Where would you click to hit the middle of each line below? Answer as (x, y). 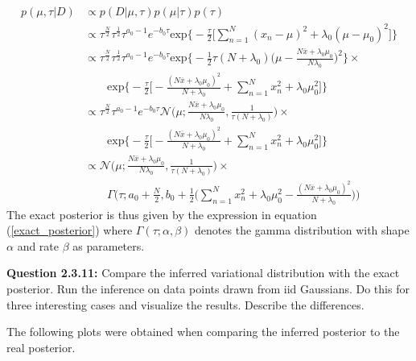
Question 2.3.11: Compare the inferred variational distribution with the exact (203, 273)
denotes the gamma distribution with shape (302, 230)
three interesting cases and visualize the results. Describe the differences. (185, 304)
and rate (38, 245)
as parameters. (109, 245)
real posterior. (41, 347)
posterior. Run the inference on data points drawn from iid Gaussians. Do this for (208, 288)
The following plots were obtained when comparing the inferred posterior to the (203, 332)
